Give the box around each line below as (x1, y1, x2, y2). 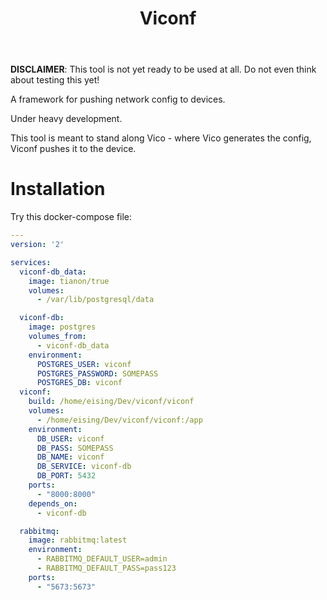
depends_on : (28, 498, 78, 509)
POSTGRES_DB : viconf (36, 378, 123, 388)
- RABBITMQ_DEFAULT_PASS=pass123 (36, 563, 177, 573)
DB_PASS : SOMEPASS (36, 443, 114, 453)
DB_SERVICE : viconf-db (36, 462, 132, 472)
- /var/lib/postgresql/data (36, 295, 155, 305)
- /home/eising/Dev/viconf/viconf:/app (36, 415, 203, 425)
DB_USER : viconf (36, 433, 105, 444)
